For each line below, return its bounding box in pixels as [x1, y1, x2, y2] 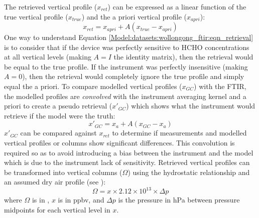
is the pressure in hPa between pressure [118, 194, 240, 205]
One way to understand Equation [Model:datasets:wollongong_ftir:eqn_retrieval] [4, 32, 253, 42]
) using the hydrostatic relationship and [127, 166, 250, 177]
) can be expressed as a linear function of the [107, 1, 246, 11]
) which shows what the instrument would [126, 100, 255, 111]
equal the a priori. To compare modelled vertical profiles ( [4, 81, 182, 91]
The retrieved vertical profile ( [4, 1, 97, 11]
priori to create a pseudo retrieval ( [4, 100, 112, 111]
